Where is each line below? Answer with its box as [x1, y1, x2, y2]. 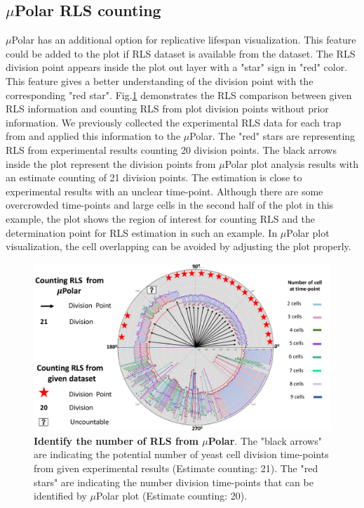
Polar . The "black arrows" [208, 433, 322, 448]
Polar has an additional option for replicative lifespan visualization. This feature [11, 32, 356, 47]
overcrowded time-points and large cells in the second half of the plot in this [6, 197, 334, 212]
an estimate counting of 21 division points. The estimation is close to [6, 170, 302, 185]
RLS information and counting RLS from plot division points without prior [6, 101, 329, 116]
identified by [34, 488, 87, 503]
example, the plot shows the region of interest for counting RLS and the [6, 211, 315, 226]
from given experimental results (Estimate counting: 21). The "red [34, 460, 318, 475]
